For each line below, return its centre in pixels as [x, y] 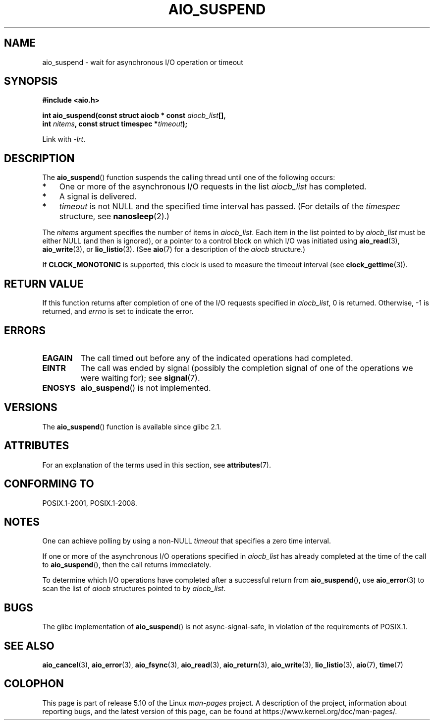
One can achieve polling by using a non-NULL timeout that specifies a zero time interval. [187, 541]
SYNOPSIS [31, 81]
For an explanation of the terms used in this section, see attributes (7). [157, 465]
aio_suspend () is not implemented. [146, 388]
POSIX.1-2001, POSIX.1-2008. [90, 503]
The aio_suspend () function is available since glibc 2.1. [132, 426]
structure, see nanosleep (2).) [114, 216]
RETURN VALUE [44, 284]
